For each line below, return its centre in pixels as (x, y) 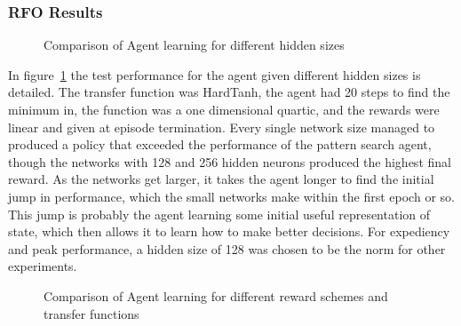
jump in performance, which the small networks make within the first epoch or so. (231, 196)
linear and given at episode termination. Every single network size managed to (222, 127)
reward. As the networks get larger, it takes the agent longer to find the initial (221, 179)
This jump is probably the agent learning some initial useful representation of (219, 214)
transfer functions (91, 313)
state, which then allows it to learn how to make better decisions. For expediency (229, 231)
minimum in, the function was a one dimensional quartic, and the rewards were (224, 109)
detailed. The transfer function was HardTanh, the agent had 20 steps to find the (229, 92)
